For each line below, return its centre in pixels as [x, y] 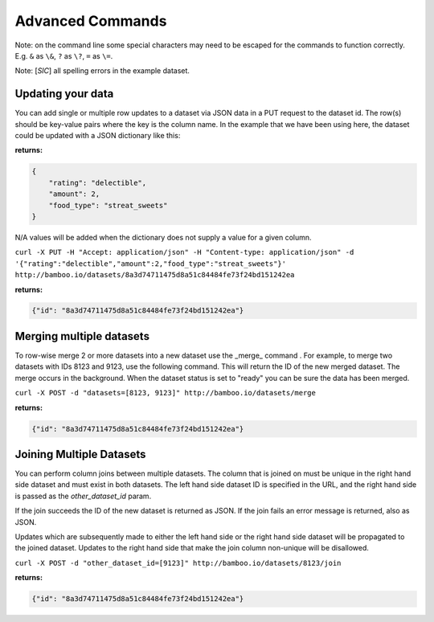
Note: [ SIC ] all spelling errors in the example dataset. [102, 71]
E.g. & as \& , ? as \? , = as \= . [64, 55]
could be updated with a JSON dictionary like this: [98, 136]
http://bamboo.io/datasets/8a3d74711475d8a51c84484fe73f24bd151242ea [155, 275]
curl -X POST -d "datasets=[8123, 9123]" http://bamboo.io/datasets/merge [166, 393]
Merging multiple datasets [82, 336]
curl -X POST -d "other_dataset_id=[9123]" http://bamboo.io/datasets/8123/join [178, 563]
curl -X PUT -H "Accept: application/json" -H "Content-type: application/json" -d [184, 252]
